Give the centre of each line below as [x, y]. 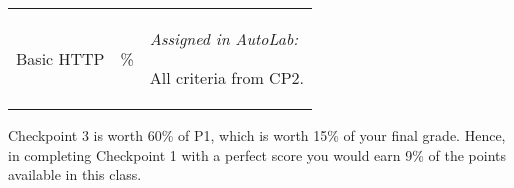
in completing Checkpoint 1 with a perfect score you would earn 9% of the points [257, 154]
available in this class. [75, 174]
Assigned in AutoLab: [224, 38]
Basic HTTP [60, 58]
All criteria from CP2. [226, 77]
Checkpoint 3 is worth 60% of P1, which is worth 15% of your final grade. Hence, [257, 135]
